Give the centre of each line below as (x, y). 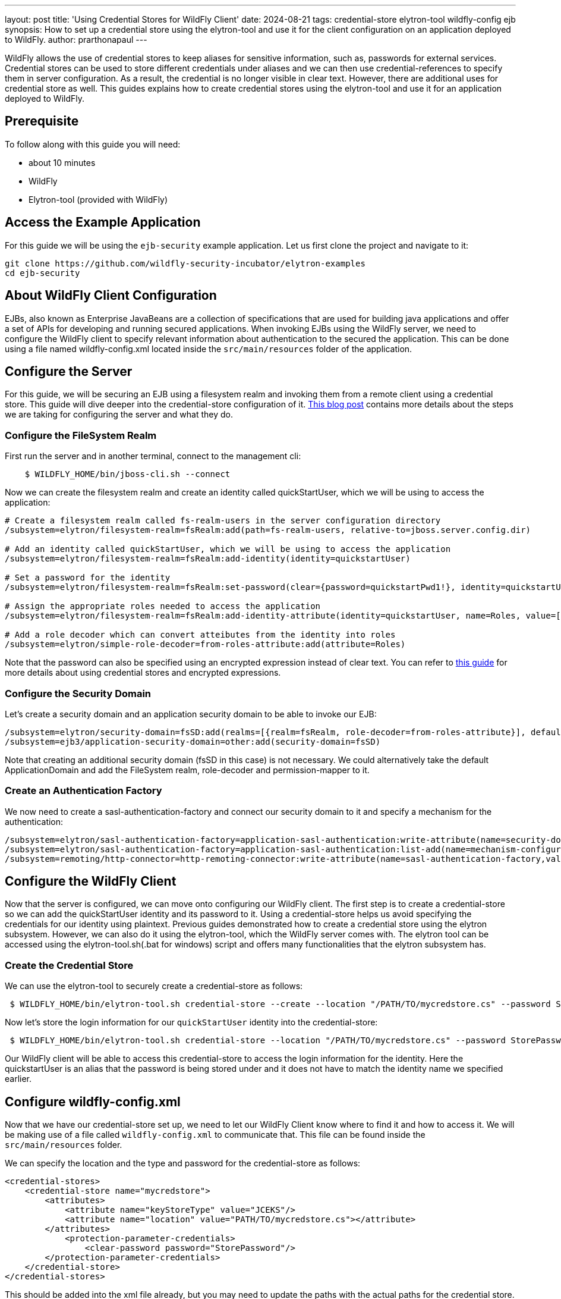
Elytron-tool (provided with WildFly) (98, 199)
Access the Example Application (103, 222)
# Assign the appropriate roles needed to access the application (163, 606)
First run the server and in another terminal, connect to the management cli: (153, 456)
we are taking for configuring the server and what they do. (119, 415)
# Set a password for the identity (88, 578)
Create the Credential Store (69, 965)
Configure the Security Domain (78, 693)
